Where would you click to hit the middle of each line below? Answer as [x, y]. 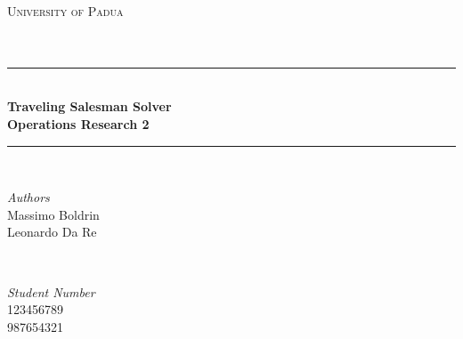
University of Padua [65, 11]
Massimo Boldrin [53, 214]
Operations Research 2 [78, 123]
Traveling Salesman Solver [89, 106]
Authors [28, 197]
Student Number [51, 291]
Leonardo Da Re [52, 232]
